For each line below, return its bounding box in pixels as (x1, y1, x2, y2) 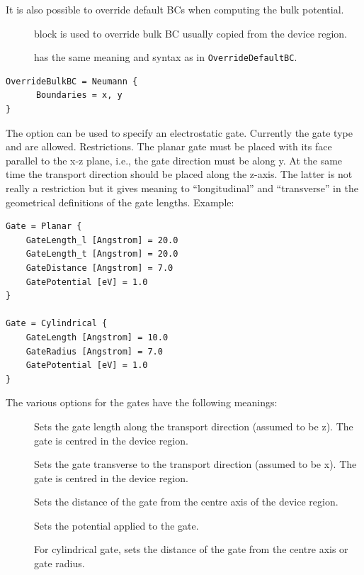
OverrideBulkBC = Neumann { (6, 76, 138, 86)
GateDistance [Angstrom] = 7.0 (25, 262, 174, 273)
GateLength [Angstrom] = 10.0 (25, 332, 169, 342)
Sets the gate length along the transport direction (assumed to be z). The (34, 418, 353, 433)
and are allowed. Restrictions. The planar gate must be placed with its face (6, 139, 332, 154)
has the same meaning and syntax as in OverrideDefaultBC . (34, 50, 297, 65)
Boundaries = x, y (35, 90, 123, 101)
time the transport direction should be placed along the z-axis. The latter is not (6, 167, 353, 182)
